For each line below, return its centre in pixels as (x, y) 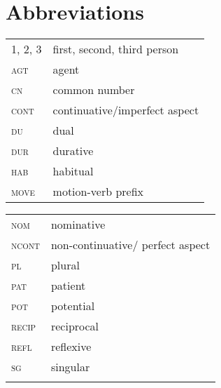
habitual (73, 171)
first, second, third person (116, 49)
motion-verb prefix (98, 192)
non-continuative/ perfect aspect (130, 245)
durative (73, 151)
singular (70, 367)
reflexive (71, 347)
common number (94, 90)
